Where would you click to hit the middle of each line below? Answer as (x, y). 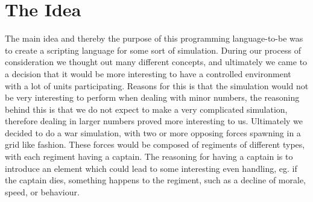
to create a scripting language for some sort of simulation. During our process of (153, 50)
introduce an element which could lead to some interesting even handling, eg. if (151, 168)
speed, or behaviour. (42, 191)
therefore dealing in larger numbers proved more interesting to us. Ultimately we (154, 121)
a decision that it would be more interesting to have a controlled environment (148, 73)
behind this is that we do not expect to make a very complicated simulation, (146, 109)
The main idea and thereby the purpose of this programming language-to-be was (154, 38)
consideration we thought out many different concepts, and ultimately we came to (156, 62)
